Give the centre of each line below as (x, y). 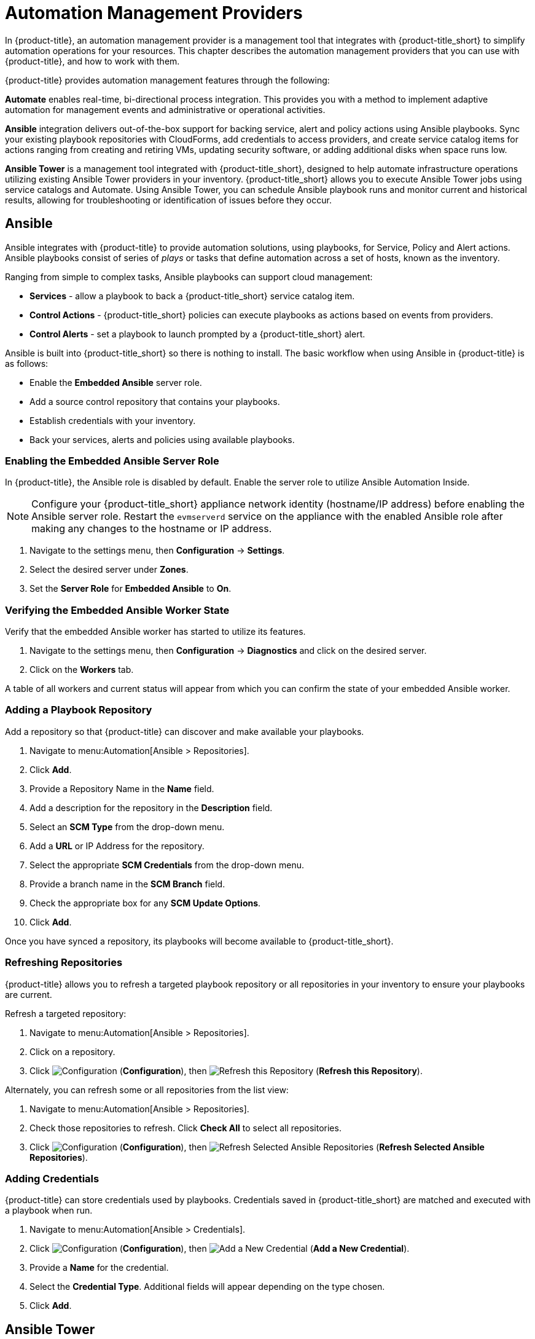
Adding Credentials (52, 1178)
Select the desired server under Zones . (109, 570)
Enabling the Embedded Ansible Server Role (112, 461)
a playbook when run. (49, 1211)
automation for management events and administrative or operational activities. (165, 109)
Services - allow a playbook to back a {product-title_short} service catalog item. (192, 296)
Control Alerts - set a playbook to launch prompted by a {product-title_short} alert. (197, 334)
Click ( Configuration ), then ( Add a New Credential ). (220, 1249)
